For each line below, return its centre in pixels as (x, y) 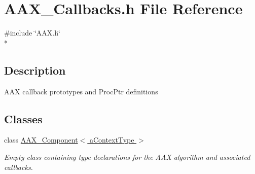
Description (35, 70)
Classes (23, 118)
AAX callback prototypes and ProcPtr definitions (81, 91)
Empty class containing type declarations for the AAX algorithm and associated (127, 156)
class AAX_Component (41, 140)
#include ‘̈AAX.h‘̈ (32, 33)
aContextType (112, 140)
